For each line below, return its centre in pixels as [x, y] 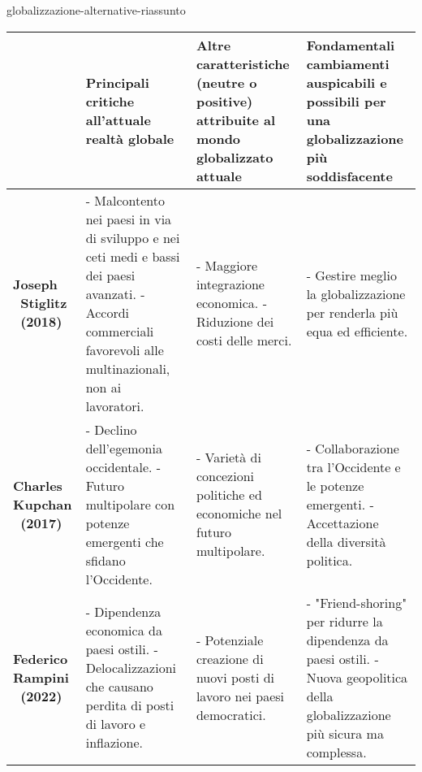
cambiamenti [348, 63]
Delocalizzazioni [131, 668]
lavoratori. [115, 406]
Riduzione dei [235, 322]
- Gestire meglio [352, 275]
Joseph [35, 284]
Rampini [41, 677]
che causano [119, 687]
